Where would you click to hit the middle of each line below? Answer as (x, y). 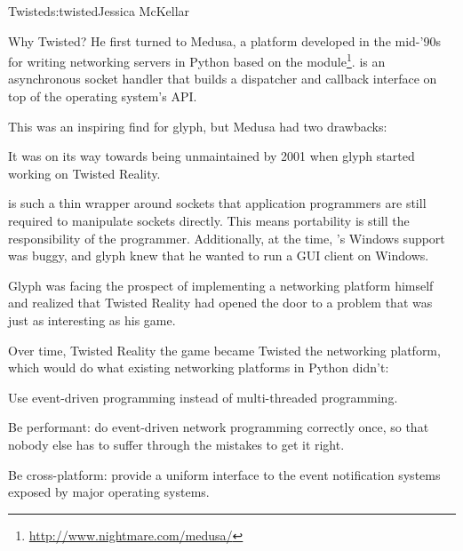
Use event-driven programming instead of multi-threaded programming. (203, 397)
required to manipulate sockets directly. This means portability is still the (209, 220)
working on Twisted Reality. (84, 173)
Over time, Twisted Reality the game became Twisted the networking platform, (224, 350)
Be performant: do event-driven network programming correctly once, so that (219, 427)
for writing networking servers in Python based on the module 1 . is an (197, 60)
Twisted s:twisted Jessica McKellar (99, 11)
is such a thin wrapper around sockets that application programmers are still (217, 203)
